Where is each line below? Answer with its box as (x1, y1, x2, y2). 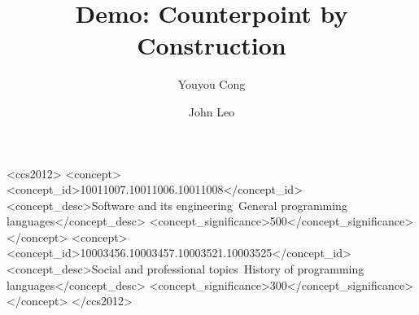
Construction (137, 28, 286, 62)
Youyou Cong (177, 76, 246, 93)
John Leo (188, 103, 235, 120)
